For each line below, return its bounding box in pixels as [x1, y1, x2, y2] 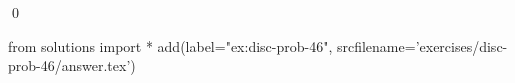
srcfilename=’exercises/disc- [336, 35, 508, 56]
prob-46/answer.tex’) [8, 55, 136, 76]
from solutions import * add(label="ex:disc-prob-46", [8, 35, 333, 56]
